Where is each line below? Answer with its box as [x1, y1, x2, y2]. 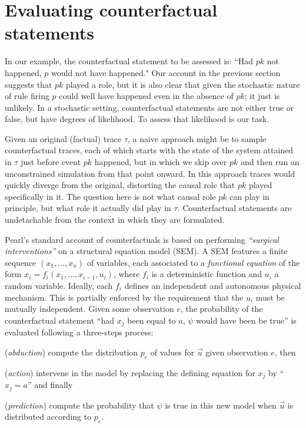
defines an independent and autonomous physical [124, 279, 301, 291]
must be [255, 291, 285, 303]
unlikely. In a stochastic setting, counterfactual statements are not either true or [5, 101, 294, 113]
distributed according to [5, 410, 92, 423]
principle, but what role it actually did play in [5, 202, 171, 214]
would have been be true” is [196, 314, 297, 326]
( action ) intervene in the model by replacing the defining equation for [5, 366, 255, 378]
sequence [5, 256, 36, 268]
